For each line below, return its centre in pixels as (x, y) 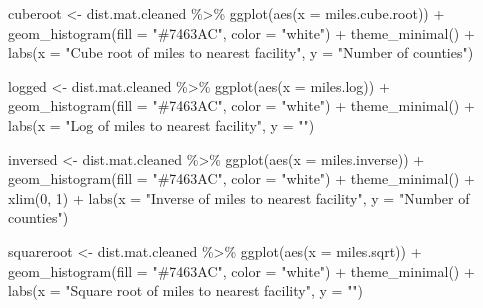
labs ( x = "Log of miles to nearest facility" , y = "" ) (161, 124)
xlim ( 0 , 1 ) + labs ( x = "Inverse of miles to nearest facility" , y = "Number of (239, 197)
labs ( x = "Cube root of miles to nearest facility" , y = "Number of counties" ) (241, 52)
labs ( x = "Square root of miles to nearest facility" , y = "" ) (186, 290)
